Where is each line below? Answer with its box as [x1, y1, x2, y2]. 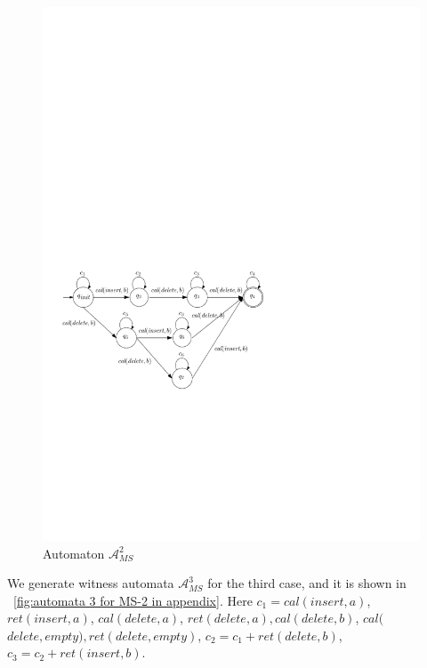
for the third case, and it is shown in [207, 574, 407, 592]
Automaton [43, 543, 105, 562]
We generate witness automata [7, 574, 174, 592]
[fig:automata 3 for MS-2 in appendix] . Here [13, 591, 253, 609]
